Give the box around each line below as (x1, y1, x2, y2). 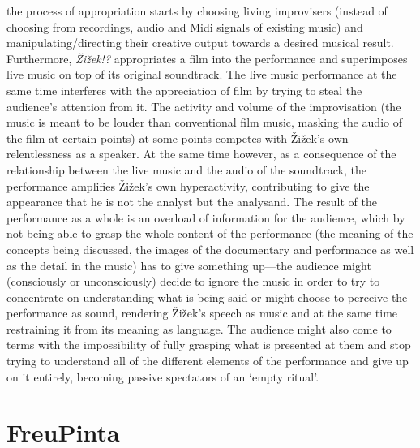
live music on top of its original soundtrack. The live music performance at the (6, 66, 397, 83)
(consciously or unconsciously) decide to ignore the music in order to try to (6, 273, 380, 290)
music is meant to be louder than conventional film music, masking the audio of (6, 114, 402, 131)
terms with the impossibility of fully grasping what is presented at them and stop (6, 336, 411, 353)
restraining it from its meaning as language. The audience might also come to (6, 320, 392, 337)
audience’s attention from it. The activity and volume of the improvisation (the (6, 97, 401, 114)
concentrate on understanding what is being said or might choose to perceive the (6, 288, 408, 305)
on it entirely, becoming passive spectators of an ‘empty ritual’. (6, 368, 319, 385)
